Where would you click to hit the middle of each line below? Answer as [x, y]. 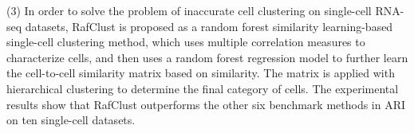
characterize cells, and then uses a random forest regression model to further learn [207, 57]
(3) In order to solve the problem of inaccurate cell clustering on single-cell [189, 10]
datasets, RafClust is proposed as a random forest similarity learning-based [209, 26]
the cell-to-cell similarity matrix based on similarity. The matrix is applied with [201, 73]
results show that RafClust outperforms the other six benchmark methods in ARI [206, 104]
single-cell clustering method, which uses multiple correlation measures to [186, 42]
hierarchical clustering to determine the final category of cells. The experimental [203, 88]
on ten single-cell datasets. [71, 120]
